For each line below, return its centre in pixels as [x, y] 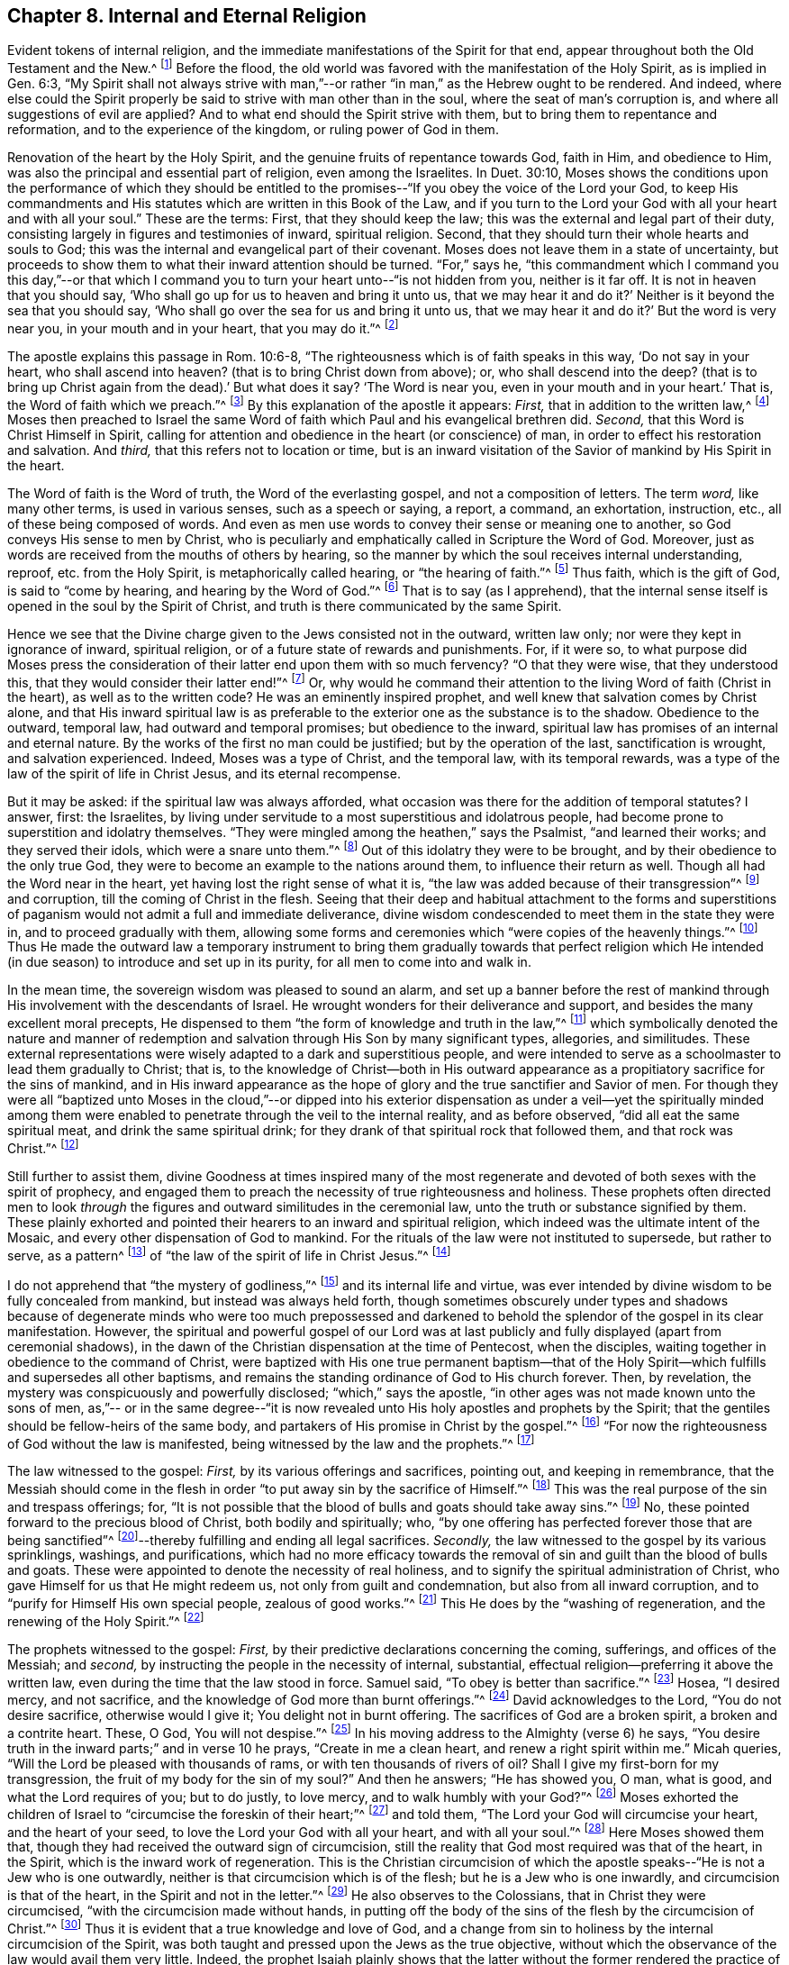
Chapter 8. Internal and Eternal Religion [187, 16]
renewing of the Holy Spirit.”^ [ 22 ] [106, 1619]
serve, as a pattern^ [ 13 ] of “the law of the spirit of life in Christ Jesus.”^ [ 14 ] [229, 1254]
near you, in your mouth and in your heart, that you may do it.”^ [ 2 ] [203, 327]
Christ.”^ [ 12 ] [43, 1146]
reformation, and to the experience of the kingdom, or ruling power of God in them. [253, 130]
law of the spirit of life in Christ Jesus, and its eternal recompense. [204, 774]
